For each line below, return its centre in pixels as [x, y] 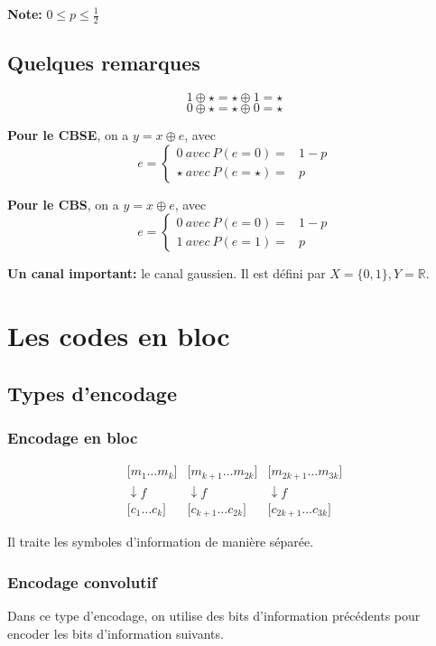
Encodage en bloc [73, 437]
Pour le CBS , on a [63, 204]
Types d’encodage [92, 393]
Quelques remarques [104, 63]
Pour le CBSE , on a [68, 135]
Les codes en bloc [119, 335]
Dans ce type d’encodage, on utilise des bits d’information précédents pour [214, 615]
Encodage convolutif [82, 581]
